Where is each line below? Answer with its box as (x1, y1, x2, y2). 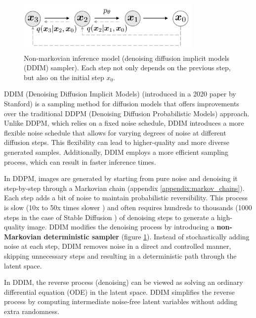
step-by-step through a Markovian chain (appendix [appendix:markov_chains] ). (4, 182, 245, 193)
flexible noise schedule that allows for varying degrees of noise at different (4, 127, 226, 137)
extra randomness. (4, 306, 59, 316)
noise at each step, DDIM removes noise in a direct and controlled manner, (4, 241, 231, 251)
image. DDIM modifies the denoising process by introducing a (27, 222, 214, 232)
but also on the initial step (24, 72, 104, 82)
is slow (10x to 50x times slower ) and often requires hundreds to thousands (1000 (4, 202, 252, 212)
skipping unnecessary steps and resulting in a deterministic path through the (4, 250, 237, 261)
